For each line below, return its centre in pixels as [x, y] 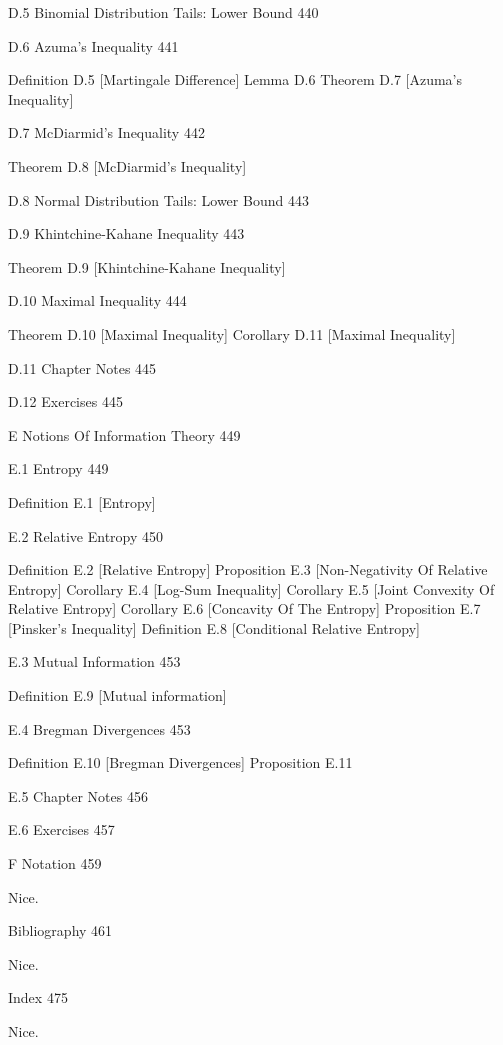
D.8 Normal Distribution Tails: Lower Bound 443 [158, 199]
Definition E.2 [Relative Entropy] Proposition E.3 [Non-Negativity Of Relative [248, 569]
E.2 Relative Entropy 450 [86, 535]
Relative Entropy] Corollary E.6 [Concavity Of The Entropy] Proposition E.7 [244, 608]
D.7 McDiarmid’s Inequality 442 [106, 132]
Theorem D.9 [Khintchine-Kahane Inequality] [147, 266]
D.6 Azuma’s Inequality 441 [93, 45]
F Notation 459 [55, 863]
